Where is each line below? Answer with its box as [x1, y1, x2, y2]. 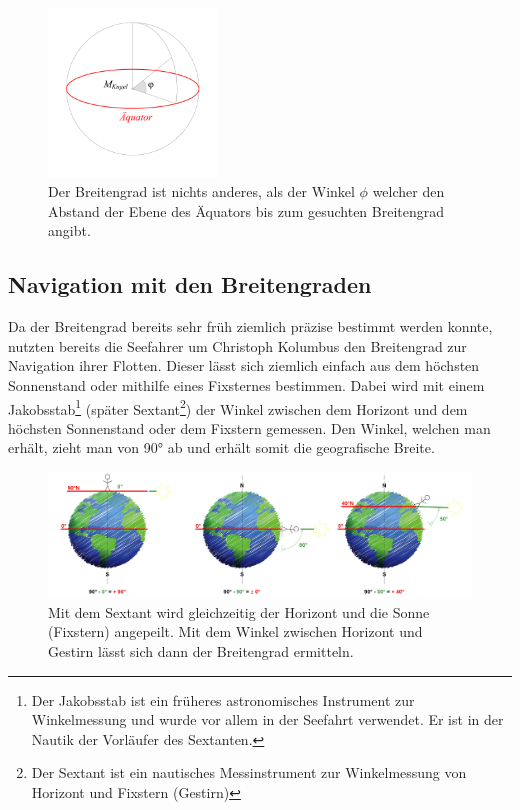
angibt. [48, 220, 91, 241]
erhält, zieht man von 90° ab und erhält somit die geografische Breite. [8, 437, 435, 458]
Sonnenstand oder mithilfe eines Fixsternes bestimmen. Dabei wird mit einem [8, 374, 485, 395]
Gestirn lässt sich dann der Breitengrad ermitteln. [48, 641, 354, 662]
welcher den [372, 181, 445, 202]
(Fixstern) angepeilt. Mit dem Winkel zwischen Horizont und [48, 621, 423, 642]
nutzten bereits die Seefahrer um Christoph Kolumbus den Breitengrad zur [8, 335, 467, 356]
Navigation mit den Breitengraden [8, 269, 372, 300]
